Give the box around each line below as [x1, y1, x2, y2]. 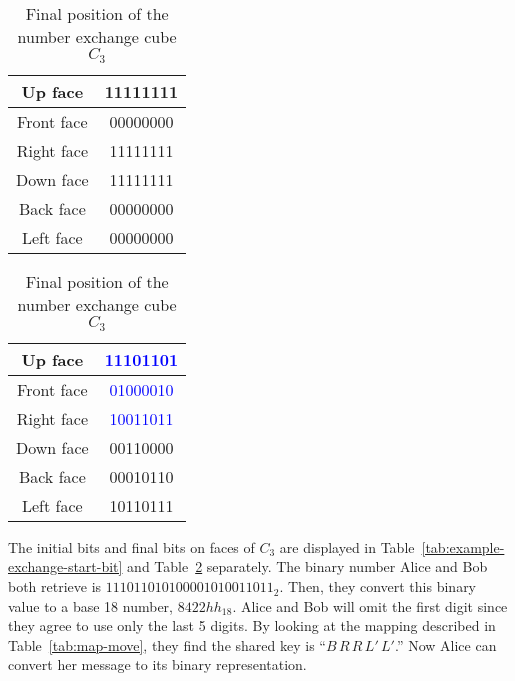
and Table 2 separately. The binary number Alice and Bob [127, 556, 488, 577]
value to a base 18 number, [8, 595, 173, 616]
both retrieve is [8, 576, 102, 597]
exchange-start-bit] [8, 556, 123, 577]
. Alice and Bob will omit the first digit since [232, 595, 508, 616]
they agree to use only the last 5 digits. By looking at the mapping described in [8, 615, 496, 636]
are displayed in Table [279, 536, 415, 557]
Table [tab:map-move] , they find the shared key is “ [8, 634, 326, 655]
